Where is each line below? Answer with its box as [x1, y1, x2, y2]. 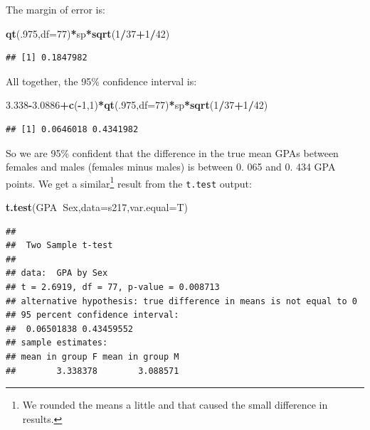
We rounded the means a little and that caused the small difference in [22, 397, 328, 412]
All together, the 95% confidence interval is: [6, 73, 197, 88]
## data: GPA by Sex [6, 268, 108, 279]
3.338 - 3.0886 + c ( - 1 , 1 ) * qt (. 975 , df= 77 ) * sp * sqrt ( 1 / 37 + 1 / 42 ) [6, 97, 268, 112]
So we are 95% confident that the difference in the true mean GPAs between [6, 145, 339, 160]
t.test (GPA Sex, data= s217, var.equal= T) [6, 200, 188, 215]
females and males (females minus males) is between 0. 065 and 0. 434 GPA [6, 159, 336, 174]
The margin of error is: [6, 2, 105, 16]
